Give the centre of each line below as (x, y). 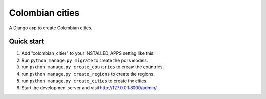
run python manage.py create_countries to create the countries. (93, 67)
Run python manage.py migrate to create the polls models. (85, 60)
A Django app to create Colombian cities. (51, 28)
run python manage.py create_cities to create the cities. (84, 81)
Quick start (27, 42)
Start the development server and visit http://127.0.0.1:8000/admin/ (89, 88)
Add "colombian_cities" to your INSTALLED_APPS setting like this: (88, 53)
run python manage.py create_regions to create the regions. (88, 74)
